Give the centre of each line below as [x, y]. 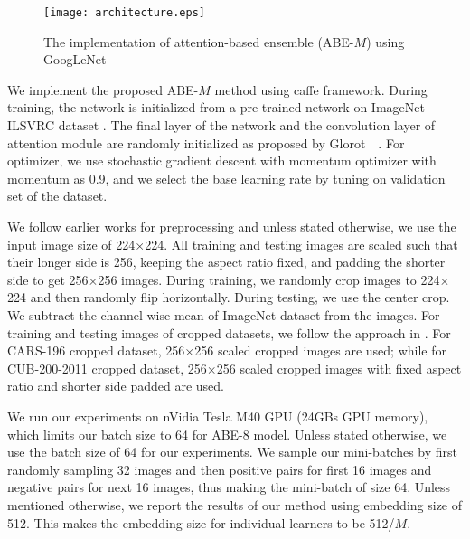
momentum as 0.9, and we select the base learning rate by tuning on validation [226, 178]
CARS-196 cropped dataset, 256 [96, 350]
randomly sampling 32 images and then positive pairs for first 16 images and [220, 469]
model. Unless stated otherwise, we [350, 434]
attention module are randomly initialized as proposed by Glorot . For [206, 142]
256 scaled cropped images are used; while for [321, 350]
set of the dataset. [57, 196]
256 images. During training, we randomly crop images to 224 [269, 279]
